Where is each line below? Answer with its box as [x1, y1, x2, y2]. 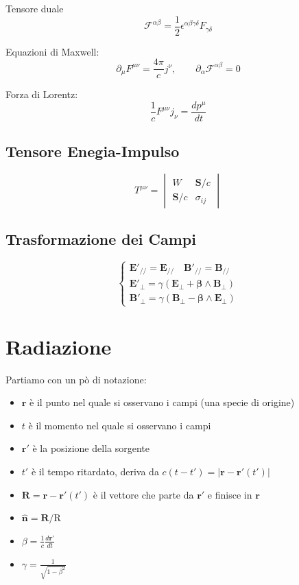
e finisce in [207, 487, 252, 501]
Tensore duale [5, 1, 64, 15]
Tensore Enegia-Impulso [5, 141, 180, 162]
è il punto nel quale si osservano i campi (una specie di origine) [29, 395, 295, 409]
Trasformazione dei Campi [5, 228, 196, 249]
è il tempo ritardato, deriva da [31, 464, 159, 479]
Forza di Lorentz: [5, 87, 78, 102]
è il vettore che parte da [93, 487, 194, 501]
